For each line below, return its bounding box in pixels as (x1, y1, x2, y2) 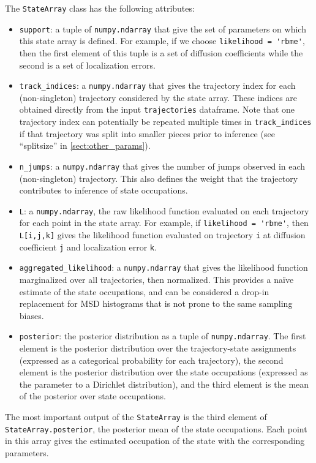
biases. (19, 309, 44, 322)
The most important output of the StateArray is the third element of (5, 410, 267, 423)
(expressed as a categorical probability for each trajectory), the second (19, 353, 284, 366)
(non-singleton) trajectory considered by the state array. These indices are (19, 91, 298, 104)
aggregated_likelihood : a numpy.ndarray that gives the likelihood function (19, 261, 308, 274)
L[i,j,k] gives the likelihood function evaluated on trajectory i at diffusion (19, 228, 306, 241)
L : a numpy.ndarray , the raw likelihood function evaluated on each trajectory (19, 204, 309, 217)
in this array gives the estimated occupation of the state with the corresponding (5, 434, 305, 447)
